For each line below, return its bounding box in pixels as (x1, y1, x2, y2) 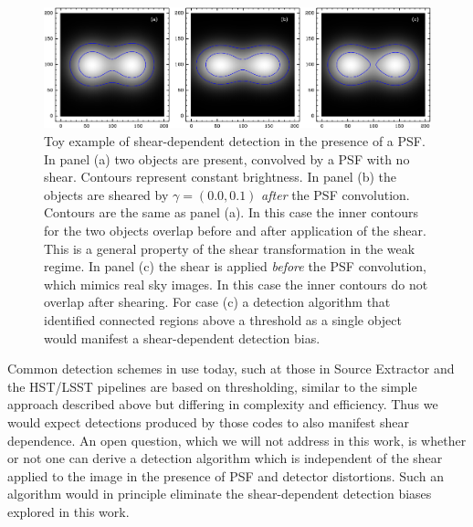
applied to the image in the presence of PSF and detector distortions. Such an (7, 466, 444, 485)
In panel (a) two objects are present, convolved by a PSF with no (44, 149, 410, 168)
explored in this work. (7, 501, 130, 521)
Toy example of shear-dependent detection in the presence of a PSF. (44, 132, 426, 150)
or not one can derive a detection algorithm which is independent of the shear (7, 448, 443, 468)
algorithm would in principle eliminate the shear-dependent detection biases (7, 484, 432, 503)
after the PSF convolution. (261, 184, 410, 204)
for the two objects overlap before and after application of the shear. (44, 220, 426, 239)
